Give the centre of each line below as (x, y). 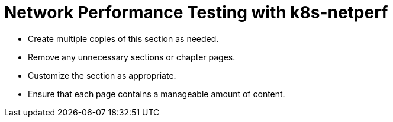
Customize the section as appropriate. (102, 75)
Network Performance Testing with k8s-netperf (196, 12)
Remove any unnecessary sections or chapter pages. (132, 57)
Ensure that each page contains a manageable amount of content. (157, 94)
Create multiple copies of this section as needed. (123, 38)
